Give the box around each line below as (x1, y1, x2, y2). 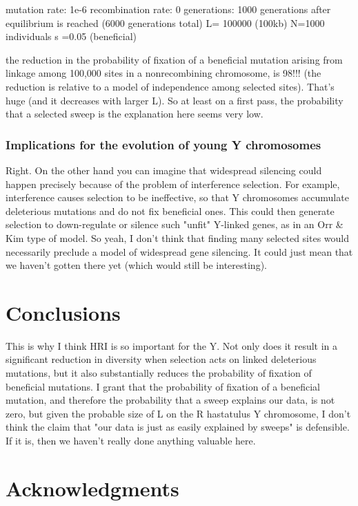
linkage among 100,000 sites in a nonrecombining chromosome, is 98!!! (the (6, 66, 321, 80)
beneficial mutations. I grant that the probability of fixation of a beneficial (6, 379, 320, 393)
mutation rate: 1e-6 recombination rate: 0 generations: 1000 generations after (6, 2, 331, 16)
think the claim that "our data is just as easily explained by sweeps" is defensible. (6, 420, 350, 434)
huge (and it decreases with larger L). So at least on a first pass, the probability (6, 93, 344, 107)
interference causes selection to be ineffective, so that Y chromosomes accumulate (6, 190, 349, 205)
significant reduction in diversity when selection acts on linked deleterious (6, 352, 317, 366)
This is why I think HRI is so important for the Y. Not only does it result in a (6, 338, 338, 353)
